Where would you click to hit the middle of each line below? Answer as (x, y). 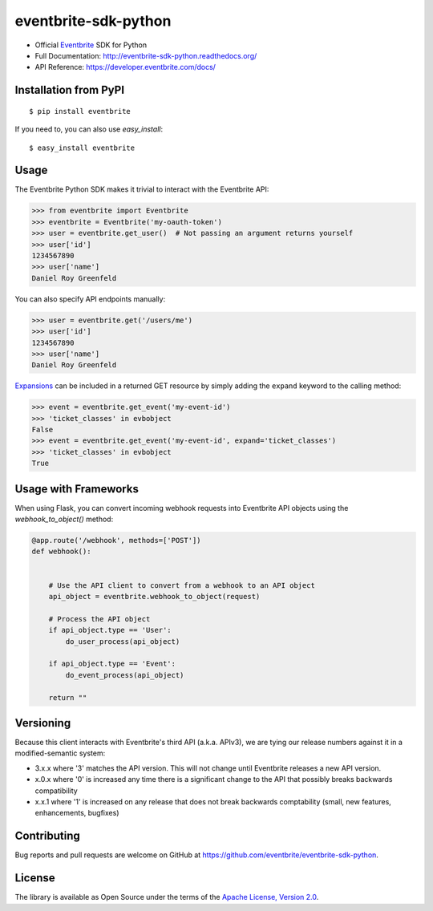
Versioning (43, 723)
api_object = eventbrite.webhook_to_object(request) (154, 597)
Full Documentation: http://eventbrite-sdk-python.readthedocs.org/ (146, 55)
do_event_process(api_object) (125, 675)
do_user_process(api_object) (123, 641)
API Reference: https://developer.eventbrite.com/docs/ (125, 67)
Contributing (47, 836)
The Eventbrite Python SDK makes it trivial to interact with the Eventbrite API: (142, 189)
